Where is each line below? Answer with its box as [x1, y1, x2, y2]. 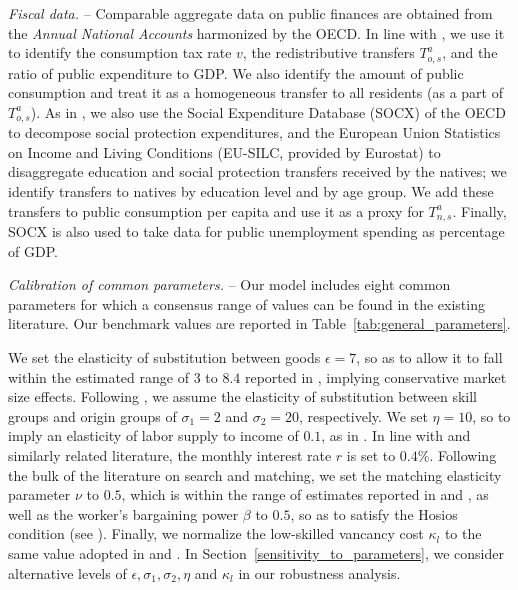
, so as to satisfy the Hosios [290, 503, 458, 524]
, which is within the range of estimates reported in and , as [121, 484, 489, 505]
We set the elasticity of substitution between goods [8, 347, 321, 368]
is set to [346, 445, 396, 466]
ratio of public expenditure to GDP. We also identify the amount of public [8, 62, 464, 83]
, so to [472, 405, 511, 426]
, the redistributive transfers [242, 42, 415, 63]
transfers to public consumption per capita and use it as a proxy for [8, 200, 424, 221]
